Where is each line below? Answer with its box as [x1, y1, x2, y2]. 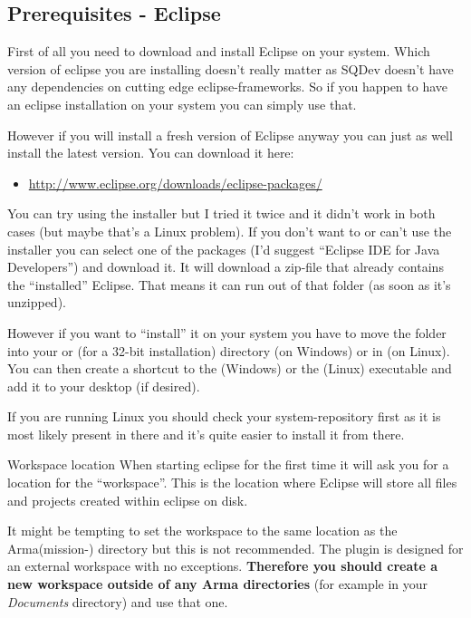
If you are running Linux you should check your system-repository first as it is [7, 407, 441, 426]
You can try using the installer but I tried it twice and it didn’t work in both [7, 204, 436, 223]
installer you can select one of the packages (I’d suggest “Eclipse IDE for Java [7, 239, 440, 258]
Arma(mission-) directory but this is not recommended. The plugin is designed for [7, 538, 464, 557]
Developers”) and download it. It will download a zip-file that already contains [7, 257, 444, 276]
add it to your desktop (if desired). [7, 376, 200, 395]
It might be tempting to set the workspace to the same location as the [7, 521, 398, 540]
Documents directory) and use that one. [7, 592, 228, 611]
